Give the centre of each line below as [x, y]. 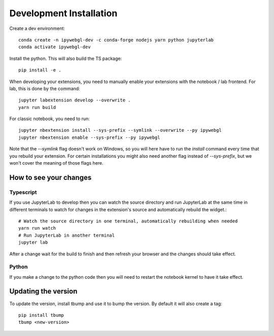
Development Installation [63, 13]
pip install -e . [40, 70]
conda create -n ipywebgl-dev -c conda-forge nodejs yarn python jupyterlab [116, 40]
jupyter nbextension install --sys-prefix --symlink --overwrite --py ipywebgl [120, 130]
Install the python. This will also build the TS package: [65, 58]
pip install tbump [41, 315]
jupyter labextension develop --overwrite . [75, 100]
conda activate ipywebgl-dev [55, 47]
